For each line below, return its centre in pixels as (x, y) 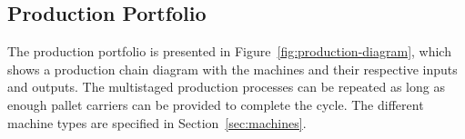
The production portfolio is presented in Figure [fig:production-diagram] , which (229, 51)
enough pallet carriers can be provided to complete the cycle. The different (216, 104)
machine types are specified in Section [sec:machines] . (157, 122)
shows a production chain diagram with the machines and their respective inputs (232, 69)
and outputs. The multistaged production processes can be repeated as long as (226, 87)
